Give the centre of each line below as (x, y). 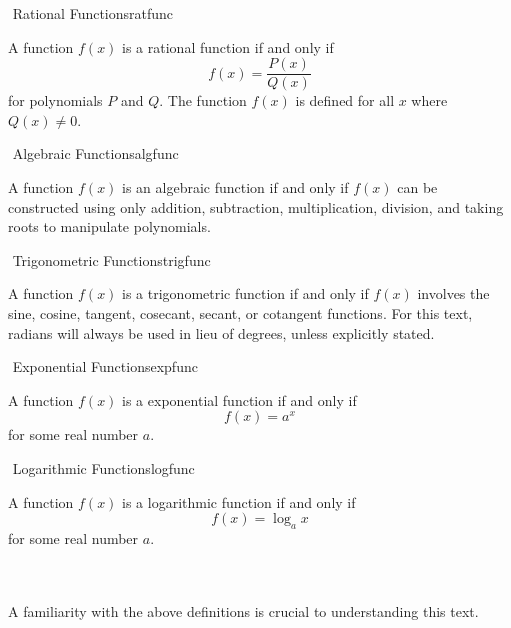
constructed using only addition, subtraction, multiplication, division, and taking (256, 206)
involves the (453, 293)
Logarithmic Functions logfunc (103, 467)
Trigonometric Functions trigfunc (111, 259)
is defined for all (345, 100)
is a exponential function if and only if (239, 399)
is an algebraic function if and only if (235, 187)
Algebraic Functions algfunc (95, 153)
